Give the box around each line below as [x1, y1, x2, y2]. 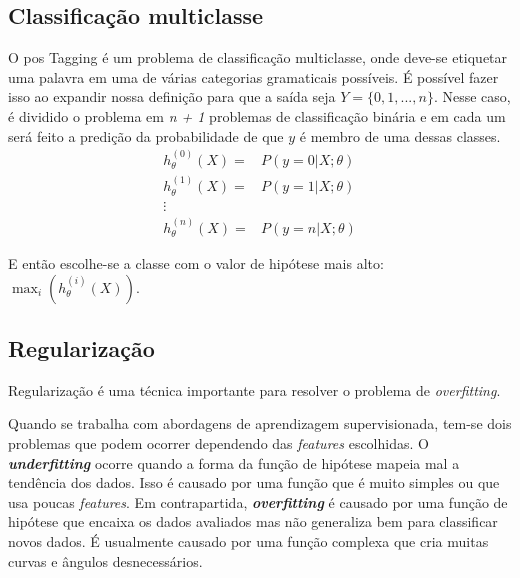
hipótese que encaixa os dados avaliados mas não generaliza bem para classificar [8, 511, 498, 532]
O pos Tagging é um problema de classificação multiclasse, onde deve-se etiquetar [8, 47, 508, 68]
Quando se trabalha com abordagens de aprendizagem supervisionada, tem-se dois [8, 413, 512, 434]
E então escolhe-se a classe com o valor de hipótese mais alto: [8, 253, 384, 273]
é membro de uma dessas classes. [299, 125, 501, 146]
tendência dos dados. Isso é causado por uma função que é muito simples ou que [8, 472, 500, 493]
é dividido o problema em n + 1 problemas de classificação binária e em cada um [8, 105, 506, 126]
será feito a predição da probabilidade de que [8, 125, 284, 146]
